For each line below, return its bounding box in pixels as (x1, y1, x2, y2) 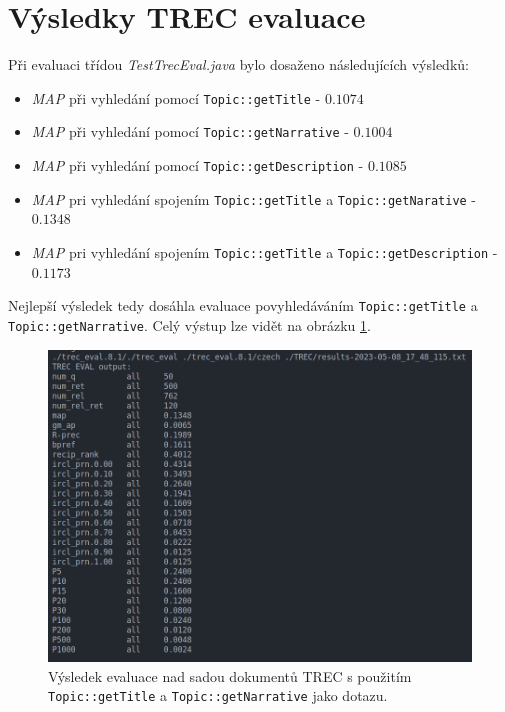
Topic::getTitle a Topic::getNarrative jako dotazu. (48, 685, 388, 706)
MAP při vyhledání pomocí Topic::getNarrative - (31, 121, 349, 142)
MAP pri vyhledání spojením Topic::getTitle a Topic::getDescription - (31, 241, 498, 262)
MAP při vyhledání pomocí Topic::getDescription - (31, 155, 364, 176)
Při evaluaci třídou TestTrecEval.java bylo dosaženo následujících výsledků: (8, 54, 469, 75)
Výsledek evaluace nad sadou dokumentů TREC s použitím (48, 665, 412, 686)
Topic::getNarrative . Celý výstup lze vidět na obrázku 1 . (8, 314, 371, 335)
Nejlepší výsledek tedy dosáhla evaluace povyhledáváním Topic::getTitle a (8, 295, 478, 316)
